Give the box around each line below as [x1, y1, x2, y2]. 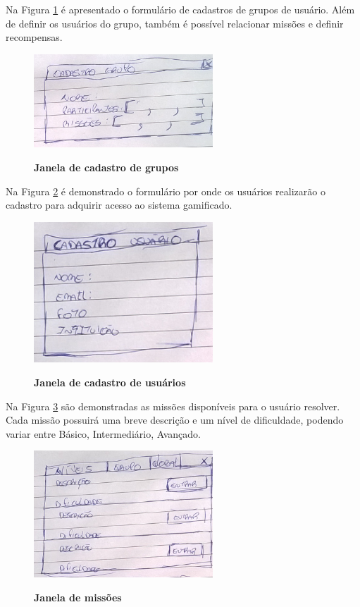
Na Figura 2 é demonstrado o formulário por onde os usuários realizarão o [6, 183, 325, 198]
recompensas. [6, 30, 63, 44]
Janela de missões [34, 589, 122, 604]
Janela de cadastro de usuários [34, 374, 186, 389]
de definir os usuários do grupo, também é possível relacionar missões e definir [6, 16, 344, 30]
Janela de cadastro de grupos [34, 159, 179, 174]
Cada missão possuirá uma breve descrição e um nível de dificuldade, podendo [6, 412, 344, 427]
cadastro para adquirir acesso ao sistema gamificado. [6, 197, 232, 212]
